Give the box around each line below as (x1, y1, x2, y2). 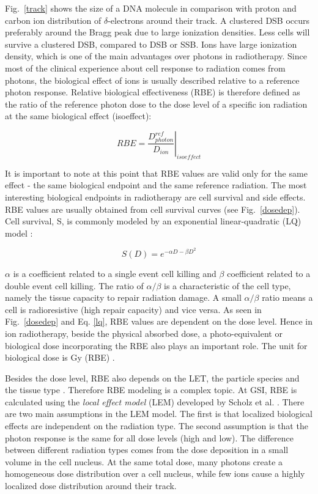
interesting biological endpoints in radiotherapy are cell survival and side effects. (5, 190, 306, 203)
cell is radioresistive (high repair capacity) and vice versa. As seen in (5, 303, 262, 315)
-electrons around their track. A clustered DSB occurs (108, 13, 310, 26)
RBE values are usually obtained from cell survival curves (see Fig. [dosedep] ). (5, 202, 300, 215)
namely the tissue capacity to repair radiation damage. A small (5, 291, 242, 304)
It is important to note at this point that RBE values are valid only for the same (5, 166, 308, 179)
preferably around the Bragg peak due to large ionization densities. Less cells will (5, 26, 310, 39)
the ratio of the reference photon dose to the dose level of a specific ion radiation (5, 97, 308, 110)
